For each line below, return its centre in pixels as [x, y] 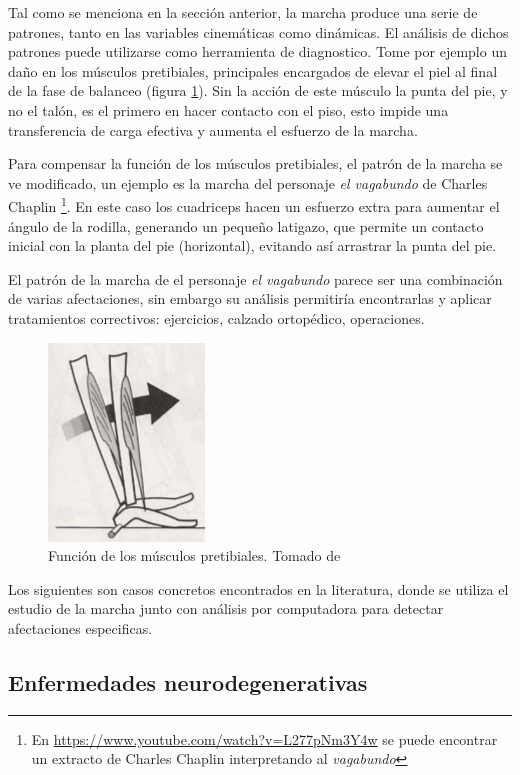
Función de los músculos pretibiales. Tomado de [194, 555]
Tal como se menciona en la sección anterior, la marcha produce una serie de [243, 12]
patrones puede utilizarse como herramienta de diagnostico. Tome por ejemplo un [257, 51]
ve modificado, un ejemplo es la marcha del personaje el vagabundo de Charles [248, 182]
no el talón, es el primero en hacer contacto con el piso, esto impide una [228, 109]
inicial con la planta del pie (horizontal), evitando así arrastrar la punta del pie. [252, 245]
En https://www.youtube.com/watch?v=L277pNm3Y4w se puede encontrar [264, 738]
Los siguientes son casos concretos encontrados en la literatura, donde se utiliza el [258, 588]
